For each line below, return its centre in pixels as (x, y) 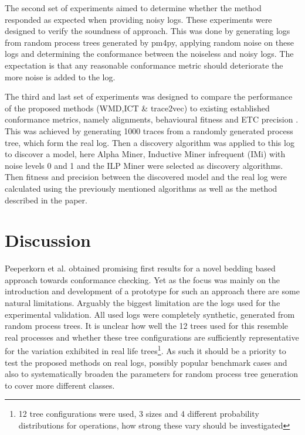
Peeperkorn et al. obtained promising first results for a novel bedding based (140, 268)
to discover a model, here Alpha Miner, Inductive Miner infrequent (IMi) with (145, 154)
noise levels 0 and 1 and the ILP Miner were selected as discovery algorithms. (144, 165)
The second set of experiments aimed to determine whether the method (133, 8)
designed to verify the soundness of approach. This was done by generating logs (148, 31)
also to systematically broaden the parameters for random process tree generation (152, 374)
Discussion (48, 240)
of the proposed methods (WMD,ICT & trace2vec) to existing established (137, 108)
